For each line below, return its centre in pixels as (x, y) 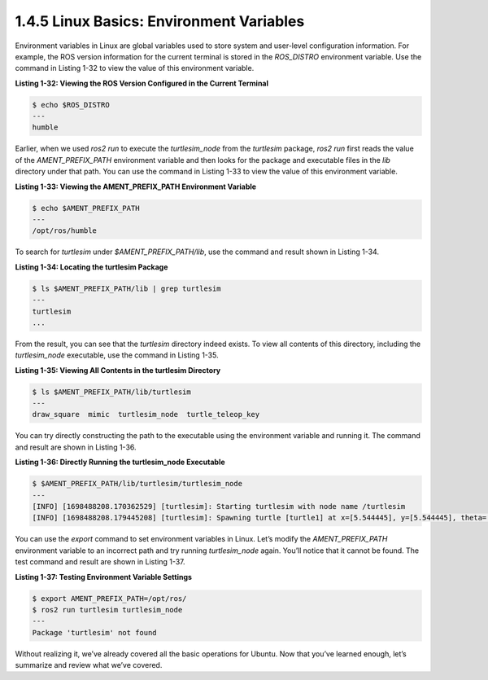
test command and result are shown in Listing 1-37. (100, 562)
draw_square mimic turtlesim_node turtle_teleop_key (146, 415)
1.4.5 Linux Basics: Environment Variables (160, 21)
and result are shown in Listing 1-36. (76, 447)
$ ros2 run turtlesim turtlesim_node (107, 610)
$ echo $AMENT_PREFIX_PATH (86, 208)
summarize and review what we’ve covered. (89, 665)
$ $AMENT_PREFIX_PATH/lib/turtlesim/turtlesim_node (137, 484)
